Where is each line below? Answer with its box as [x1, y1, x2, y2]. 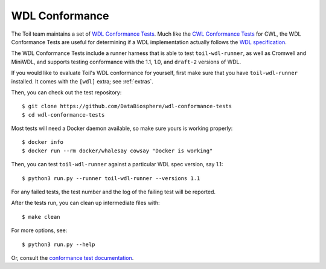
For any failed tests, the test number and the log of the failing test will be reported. [11, 188, 216, 196]
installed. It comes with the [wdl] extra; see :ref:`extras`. [11, 77, 154, 85]
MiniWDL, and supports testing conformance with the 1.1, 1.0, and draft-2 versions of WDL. [11, 58, 241, 65]
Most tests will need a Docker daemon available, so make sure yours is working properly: [11, 125, 233, 132]
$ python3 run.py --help [22, 241, 95, 248]
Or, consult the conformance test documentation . [11, 254, 134, 261]
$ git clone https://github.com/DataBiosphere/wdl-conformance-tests [22, 103, 232, 110]
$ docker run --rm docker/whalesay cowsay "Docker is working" [22, 147, 213, 154]
